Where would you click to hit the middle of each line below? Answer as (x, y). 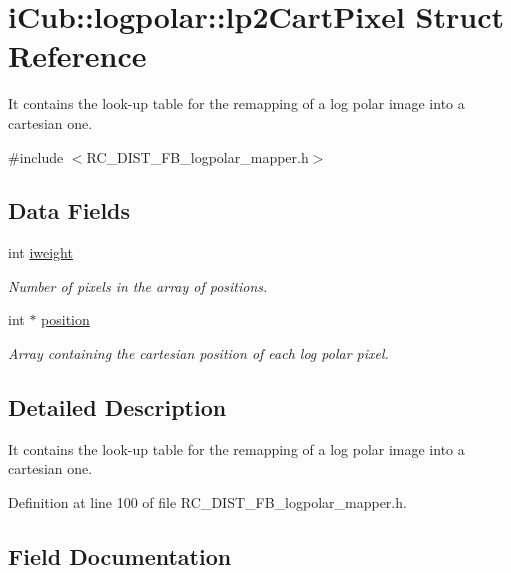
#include (36, 156)
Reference (77, 55)
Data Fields (69, 210)
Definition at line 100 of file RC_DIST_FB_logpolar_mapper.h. (207, 502)
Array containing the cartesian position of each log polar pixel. (198, 353)
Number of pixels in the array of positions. (138, 285)
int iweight (40, 252)
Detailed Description (117, 407)
